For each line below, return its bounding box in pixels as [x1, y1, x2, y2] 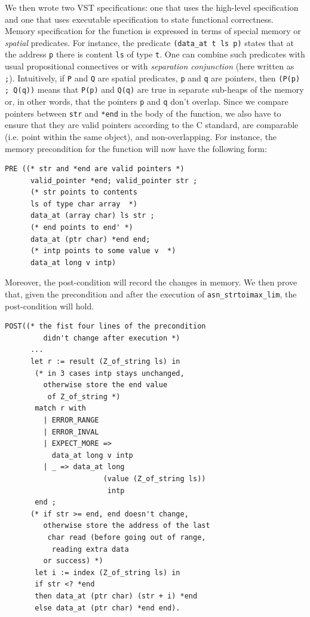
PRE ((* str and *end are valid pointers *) [5, 165, 185, 174]
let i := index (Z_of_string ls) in [35, 568, 180, 577]
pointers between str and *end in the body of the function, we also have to [5, 107, 281, 119]
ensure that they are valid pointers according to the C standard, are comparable [5, 118, 299, 131]
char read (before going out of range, [47, 533, 206, 542]
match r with [35, 404, 87, 413]
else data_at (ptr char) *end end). [35, 603, 180, 612]
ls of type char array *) [30, 199, 137, 208]
